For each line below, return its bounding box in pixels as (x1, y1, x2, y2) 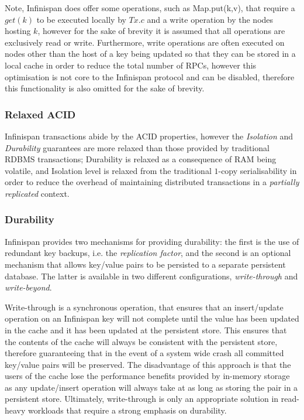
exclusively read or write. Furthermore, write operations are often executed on (5, 36, 285, 48)
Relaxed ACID (5, 107, 76, 121)
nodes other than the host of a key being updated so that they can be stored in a (5, 47, 296, 60)
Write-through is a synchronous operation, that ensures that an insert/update (5, 301, 284, 313)
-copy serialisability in (218, 164, 297, 176)
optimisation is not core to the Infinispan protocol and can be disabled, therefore (5, 70, 295, 83)
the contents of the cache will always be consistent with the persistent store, (5, 335, 278, 347)
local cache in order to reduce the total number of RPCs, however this (5, 59, 257, 71)
